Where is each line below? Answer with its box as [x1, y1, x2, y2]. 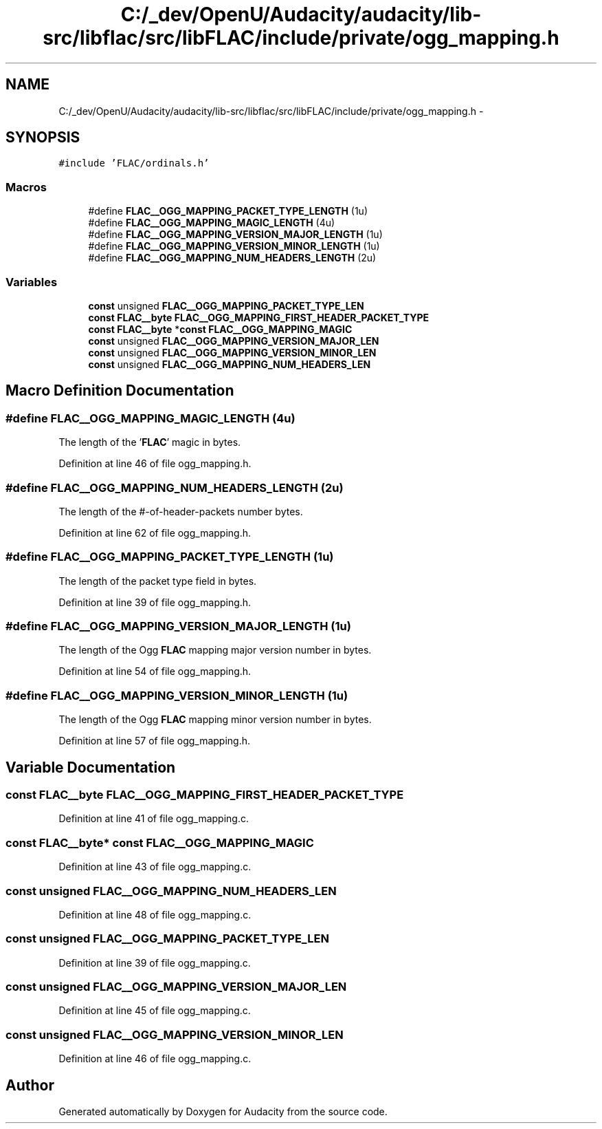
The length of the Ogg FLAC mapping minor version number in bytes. [58, 713, 372, 726]
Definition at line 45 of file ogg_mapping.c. [58, 1004, 251, 1017]
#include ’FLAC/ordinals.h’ [58, 158, 210, 169]
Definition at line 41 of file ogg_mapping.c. [58, 813, 249, 825]
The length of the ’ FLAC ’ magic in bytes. [58, 436, 241, 449]
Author [5, 1076, 54, 1094]
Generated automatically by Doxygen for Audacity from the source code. [58, 1105, 388, 1117]
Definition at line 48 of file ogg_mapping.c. [58, 908, 252, 921]
